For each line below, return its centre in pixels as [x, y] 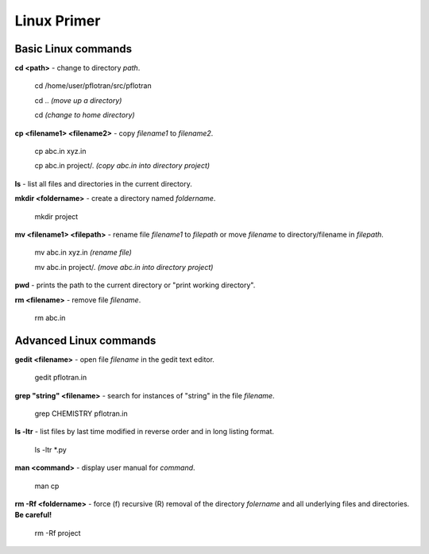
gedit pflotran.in [61, 378]
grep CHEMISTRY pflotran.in [81, 414]
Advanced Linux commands [85, 340]
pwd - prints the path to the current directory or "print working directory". [135, 285]
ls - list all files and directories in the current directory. [103, 183]
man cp [47, 486]
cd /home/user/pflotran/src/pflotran [93, 86]
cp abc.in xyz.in [60, 152]
